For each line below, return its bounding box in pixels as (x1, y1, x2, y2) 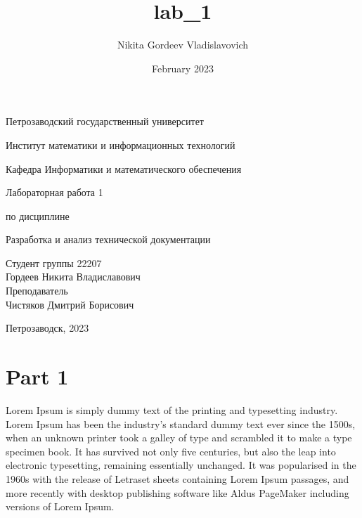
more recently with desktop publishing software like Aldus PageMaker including (6, 485, 349, 500)
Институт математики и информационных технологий (6, 137, 235, 152)
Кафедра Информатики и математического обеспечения (6, 161, 242, 176)
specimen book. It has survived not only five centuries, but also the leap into (6, 443, 336, 458)
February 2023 (152, 60, 214, 75)
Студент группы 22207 (6, 255, 102, 270)
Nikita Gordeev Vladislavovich (117, 37, 249, 52)
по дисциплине (6, 208, 70, 223)
